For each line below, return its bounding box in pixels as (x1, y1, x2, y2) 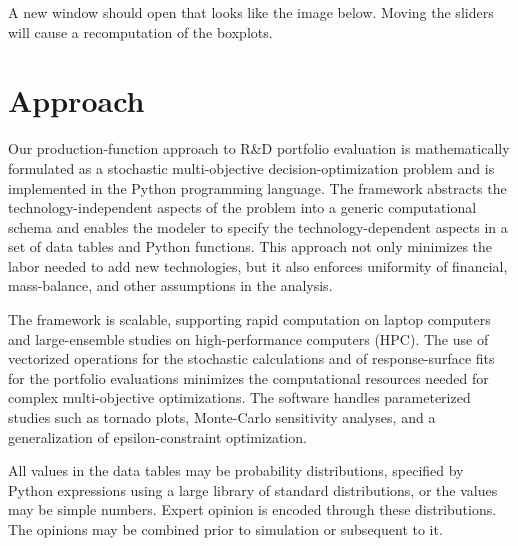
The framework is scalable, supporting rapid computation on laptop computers (8, 309, 491, 330)
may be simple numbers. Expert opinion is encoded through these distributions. (8, 499, 497, 520)
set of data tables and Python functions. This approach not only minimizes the (8, 236, 493, 257)
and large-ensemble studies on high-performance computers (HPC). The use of (8, 328, 489, 349)
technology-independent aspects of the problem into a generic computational (8, 197, 477, 218)
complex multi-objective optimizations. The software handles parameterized (8, 387, 471, 408)
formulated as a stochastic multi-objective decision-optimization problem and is (8, 157, 495, 178)
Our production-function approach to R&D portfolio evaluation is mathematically (8, 138, 510, 159)
